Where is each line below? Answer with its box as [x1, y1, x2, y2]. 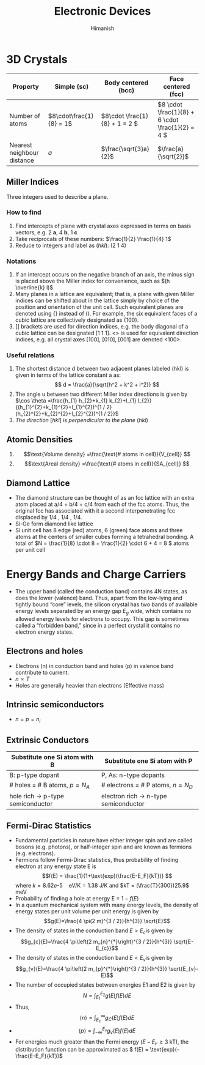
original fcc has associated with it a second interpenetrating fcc [15, 507, 176, 514]
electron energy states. [15, 628, 74, 636]
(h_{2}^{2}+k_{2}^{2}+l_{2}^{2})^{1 [15, 410, 103, 417]
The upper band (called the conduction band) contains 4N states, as [15, 587, 188, 595]
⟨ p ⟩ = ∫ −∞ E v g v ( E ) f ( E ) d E [78, 1026, 136, 1036]
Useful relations [6, 351, 55, 360]
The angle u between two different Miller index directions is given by [15, 390, 188, 398]
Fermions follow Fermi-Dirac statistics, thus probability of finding [15, 856, 179, 863]
